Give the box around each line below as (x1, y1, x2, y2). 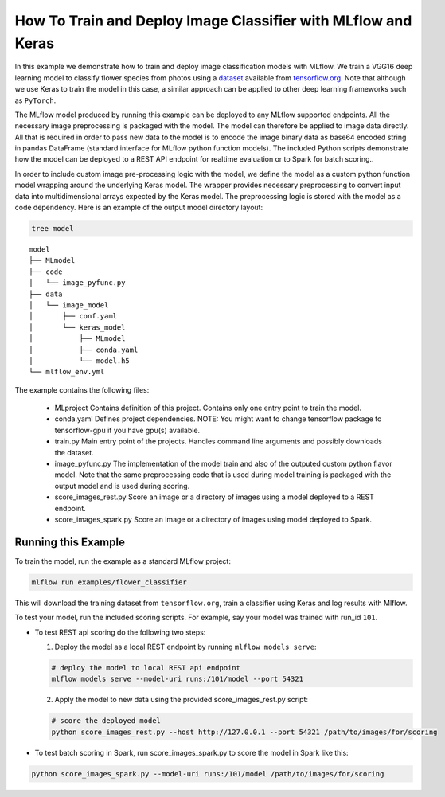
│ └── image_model (29, 300, 109, 310)
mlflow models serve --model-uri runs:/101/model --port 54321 (51, 674, 304, 684)
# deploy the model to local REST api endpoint (51, 663, 240, 673)
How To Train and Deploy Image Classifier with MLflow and (14, 12, 412, 29)
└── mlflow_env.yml (29, 367, 105, 377)
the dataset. (54, 447, 95, 457)
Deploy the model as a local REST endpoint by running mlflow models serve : (54, 642, 317, 652)
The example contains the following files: (14, 385, 150, 394)
